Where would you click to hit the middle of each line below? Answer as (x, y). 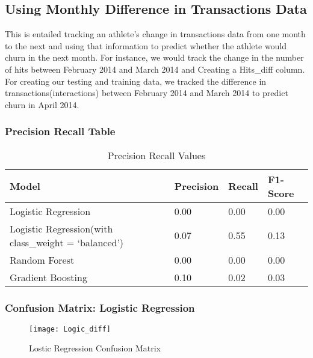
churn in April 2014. (42, 104)
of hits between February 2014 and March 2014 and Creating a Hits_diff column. (155, 69)
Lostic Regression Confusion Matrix (95, 348)
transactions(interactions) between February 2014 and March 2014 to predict (147, 93)
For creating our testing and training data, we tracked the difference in (136, 81)
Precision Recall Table (60, 131)
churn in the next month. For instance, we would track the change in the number (154, 57)
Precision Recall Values (156, 155)
